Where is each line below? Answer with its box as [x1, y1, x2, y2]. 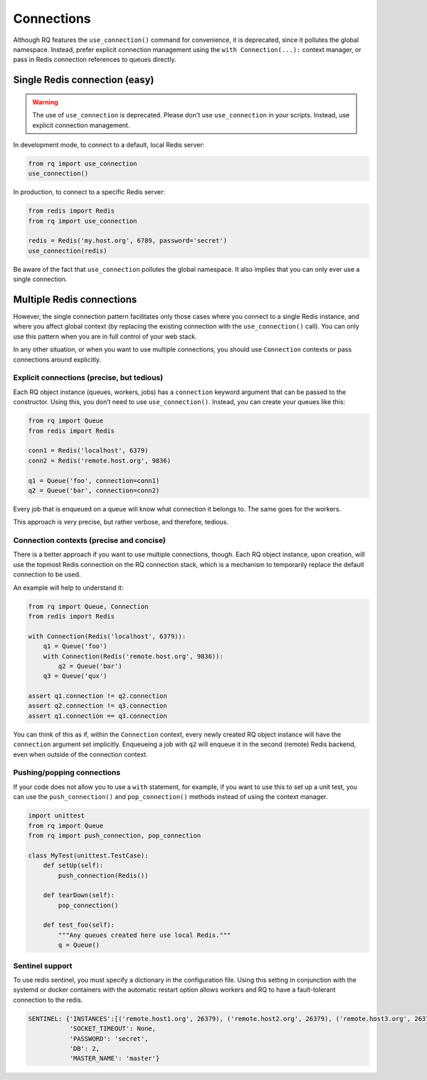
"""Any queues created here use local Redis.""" [58, 931, 231, 939]
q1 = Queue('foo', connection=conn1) [28, 477, 160, 485]
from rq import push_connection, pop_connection [28, 831, 201, 840]
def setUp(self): [43, 862, 104, 869]
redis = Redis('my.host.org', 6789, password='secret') [28, 237, 228, 245]
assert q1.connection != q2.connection [28, 692, 167, 700]
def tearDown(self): [43, 891, 115, 899]
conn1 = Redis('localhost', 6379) [28, 447, 149, 455]
